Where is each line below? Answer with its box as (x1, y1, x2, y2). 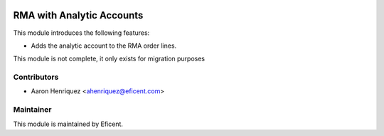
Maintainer (13, 105, 52, 115)
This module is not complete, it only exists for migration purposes (13, 54, 206, 63)
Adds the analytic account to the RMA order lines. (31, 41, 177, 50)
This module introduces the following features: (13, 28, 150, 37)
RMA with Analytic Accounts (13, 9, 144, 21)
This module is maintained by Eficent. (13, 120, 124, 128)
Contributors (13, 72, 59, 82)
